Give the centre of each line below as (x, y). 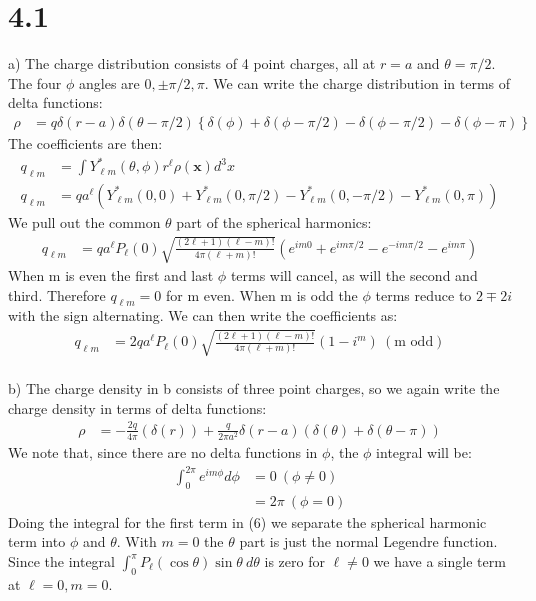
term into (37, 541)
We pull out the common (84, 221)
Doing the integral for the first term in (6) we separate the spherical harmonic (247, 521)
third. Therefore (57, 294)
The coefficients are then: (85, 142)
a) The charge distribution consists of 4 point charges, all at (192, 63)
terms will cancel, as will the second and (354, 275)
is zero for (294, 561)
